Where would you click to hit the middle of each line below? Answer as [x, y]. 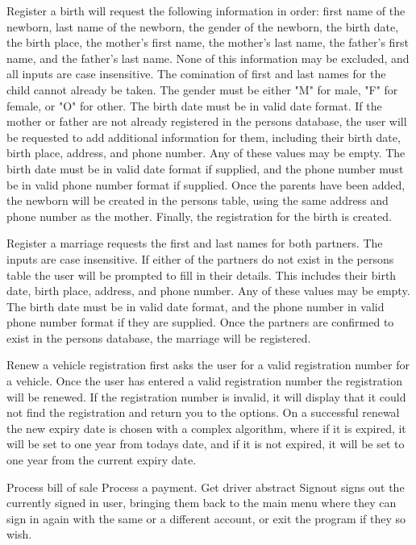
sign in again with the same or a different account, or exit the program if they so [206, 518]
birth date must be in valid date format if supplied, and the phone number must [205, 168]
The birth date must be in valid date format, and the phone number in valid [196, 306]
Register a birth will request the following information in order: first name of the [206, 10]
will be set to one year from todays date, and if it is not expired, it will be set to [206, 444]
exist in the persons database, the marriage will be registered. [159, 337]
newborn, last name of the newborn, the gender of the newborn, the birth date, [203, 26]
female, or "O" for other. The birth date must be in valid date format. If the [194, 105]
